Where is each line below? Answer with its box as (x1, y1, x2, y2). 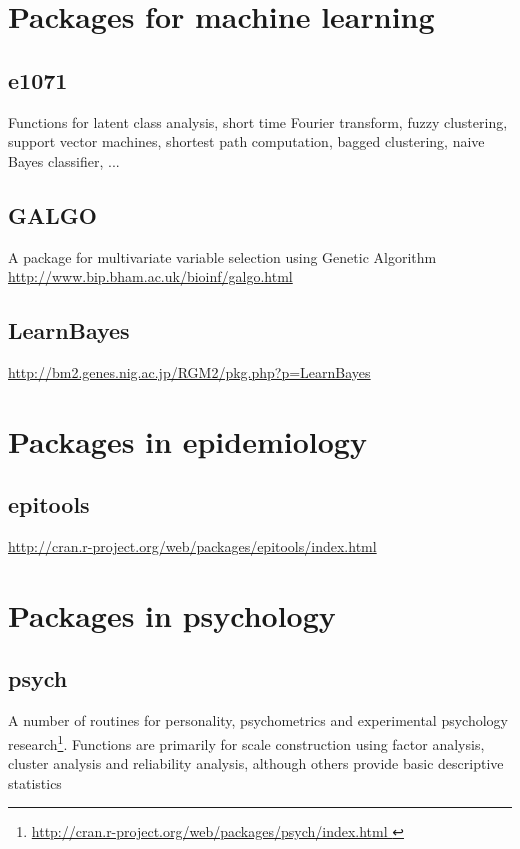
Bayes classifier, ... (8, 150, 120, 171)
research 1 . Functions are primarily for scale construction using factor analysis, (8, 730, 485, 754)
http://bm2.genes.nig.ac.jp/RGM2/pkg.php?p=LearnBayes (8, 361, 371, 382)
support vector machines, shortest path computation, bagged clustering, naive (8, 131, 485, 152)
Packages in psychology (8, 594, 336, 635)
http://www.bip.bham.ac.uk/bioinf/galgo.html (8, 266, 293, 287)
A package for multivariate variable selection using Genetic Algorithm (8, 246, 437, 267)
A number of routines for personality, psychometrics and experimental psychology (8, 710, 508, 731)
